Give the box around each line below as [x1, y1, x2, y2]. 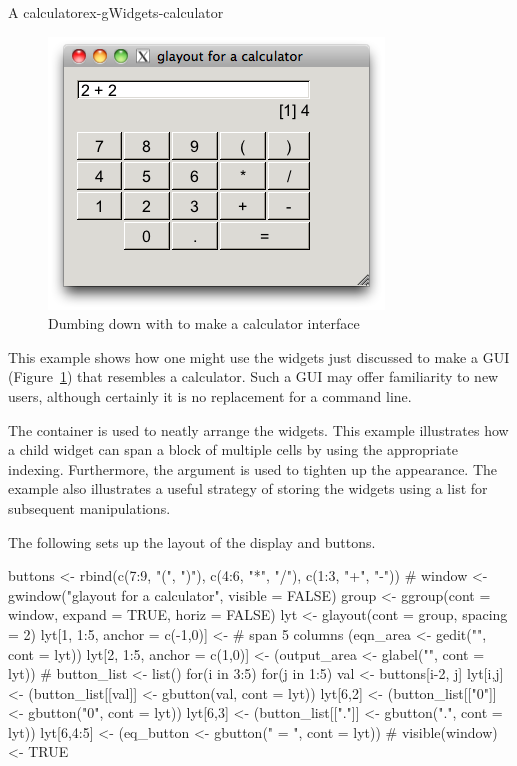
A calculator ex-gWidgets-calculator [8, 2, 224, 22]
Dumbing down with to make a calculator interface [48, 313, 360, 334]
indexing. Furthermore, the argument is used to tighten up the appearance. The [8, 458, 498, 479]
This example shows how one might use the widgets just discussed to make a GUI [8, 346, 510, 367]
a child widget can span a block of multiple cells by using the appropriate [8, 439, 458, 460]
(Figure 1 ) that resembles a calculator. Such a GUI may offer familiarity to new [8, 366, 499, 387]
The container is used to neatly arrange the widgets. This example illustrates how [8, 419, 509, 440]
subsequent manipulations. [8, 497, 171, 518]
